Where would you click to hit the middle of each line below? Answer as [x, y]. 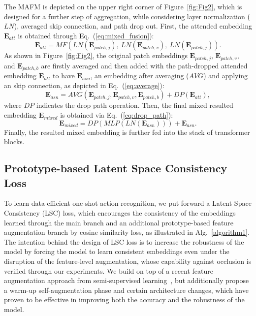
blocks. [14, 142]
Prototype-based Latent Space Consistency [116, 168]
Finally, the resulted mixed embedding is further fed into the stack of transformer [127, 132]
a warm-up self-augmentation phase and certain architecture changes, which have [126, 290]
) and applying [226, 76]
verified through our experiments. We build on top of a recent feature [109, 270]
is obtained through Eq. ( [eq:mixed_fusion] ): [86, 35]
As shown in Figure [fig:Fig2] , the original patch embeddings [96, 55]
